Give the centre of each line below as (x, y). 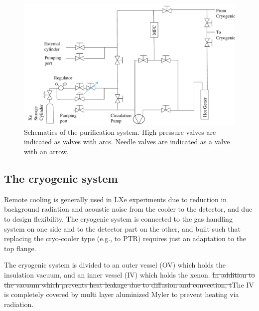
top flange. (20, 248)
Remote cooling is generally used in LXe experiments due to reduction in (116, 199)
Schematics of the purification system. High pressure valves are (120, 132)
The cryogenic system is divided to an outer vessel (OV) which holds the (115, 265)
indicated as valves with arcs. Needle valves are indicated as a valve (127, 142)
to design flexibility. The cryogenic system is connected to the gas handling (118, 218)
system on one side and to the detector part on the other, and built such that (122, 228)
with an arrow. (46, 151)
